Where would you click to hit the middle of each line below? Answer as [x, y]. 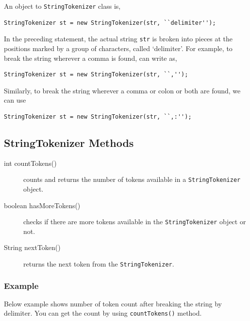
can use [15, 100]
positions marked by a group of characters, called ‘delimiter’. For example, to [118, 48]
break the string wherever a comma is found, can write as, [91, 58]
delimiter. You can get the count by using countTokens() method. [103, 313]
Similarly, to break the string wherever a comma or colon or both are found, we [122, 90]
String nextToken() [32, 247]
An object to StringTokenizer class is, [62, 6]
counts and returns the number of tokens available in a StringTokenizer [132, 179]
